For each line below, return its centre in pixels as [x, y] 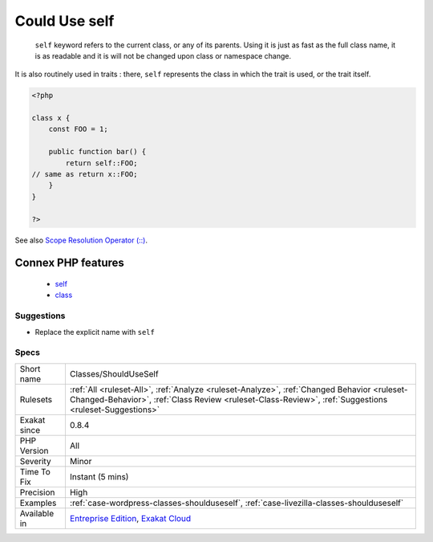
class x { [51, 118]
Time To [35, 471]
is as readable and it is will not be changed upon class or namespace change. [163, 55]
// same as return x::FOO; [85, 174]
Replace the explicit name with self [95, 332]
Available [37, 513]
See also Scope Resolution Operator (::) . [81, 240]
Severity [35, 461]
